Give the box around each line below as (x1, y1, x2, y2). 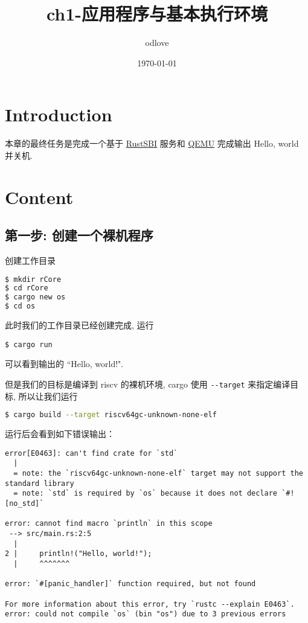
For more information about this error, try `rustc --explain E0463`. (5, 599, 295, 609)
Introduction (5, 102, 112, 127)
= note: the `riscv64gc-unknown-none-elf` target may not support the (13, 468, 303, 478)
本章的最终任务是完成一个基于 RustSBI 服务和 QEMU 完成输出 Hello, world (5, 137, 299, 150)
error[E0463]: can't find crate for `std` (5, 449, 178, 458)
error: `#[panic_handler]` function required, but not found (5, 580, 256, 589)
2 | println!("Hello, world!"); (5, 549, 152, 558)
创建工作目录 (5, 254, 56, 267)
